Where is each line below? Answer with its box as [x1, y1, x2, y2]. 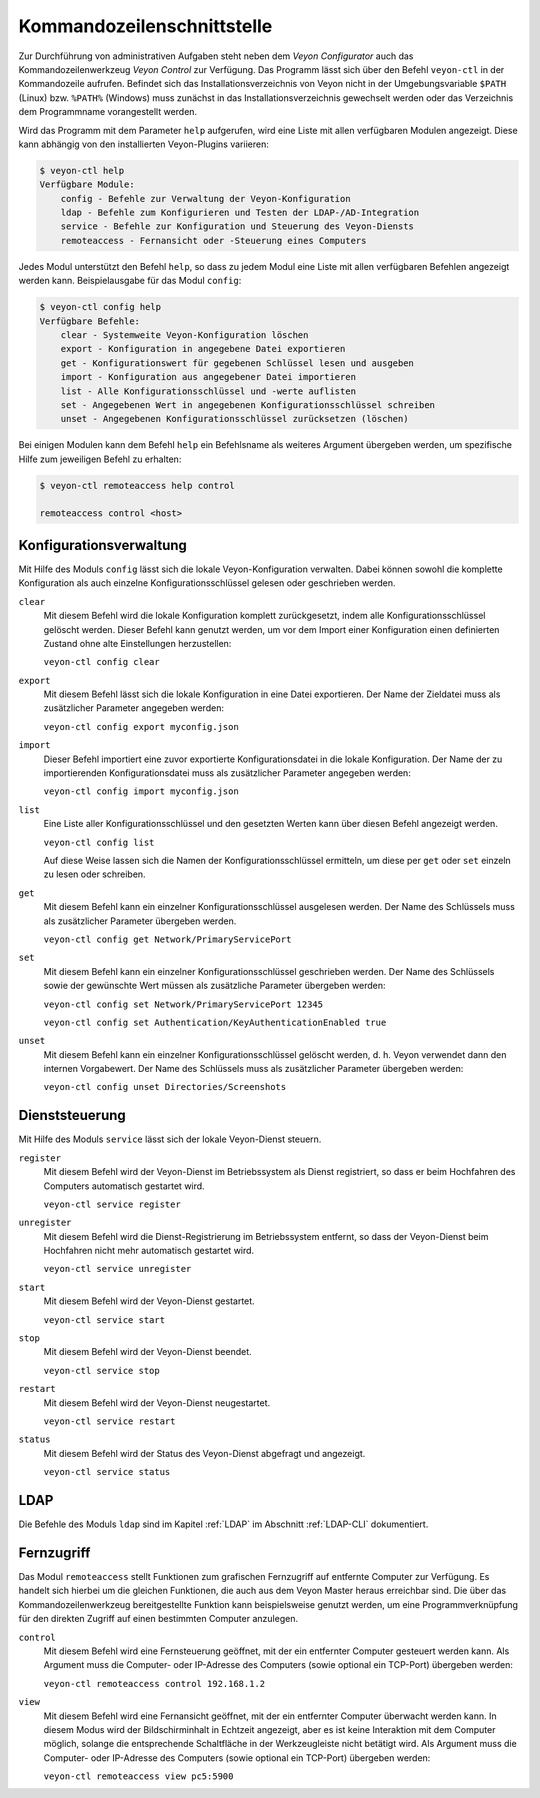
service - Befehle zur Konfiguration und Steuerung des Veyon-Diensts [60, 221, 415, 232]
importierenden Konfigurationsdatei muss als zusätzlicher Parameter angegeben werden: [43, 767, 412, 779]
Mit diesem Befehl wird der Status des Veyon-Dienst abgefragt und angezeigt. [43, 1447, 366, 1459]
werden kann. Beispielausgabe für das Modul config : [18, 275, 242, 287]
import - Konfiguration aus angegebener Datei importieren [60, 371, 357, 383]
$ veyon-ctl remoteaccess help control [39, 480, 235, 491]
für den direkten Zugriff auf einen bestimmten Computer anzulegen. [18, 1613, 299, 1625]
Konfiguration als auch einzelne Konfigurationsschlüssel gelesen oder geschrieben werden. [18, 577, 396, 589]
